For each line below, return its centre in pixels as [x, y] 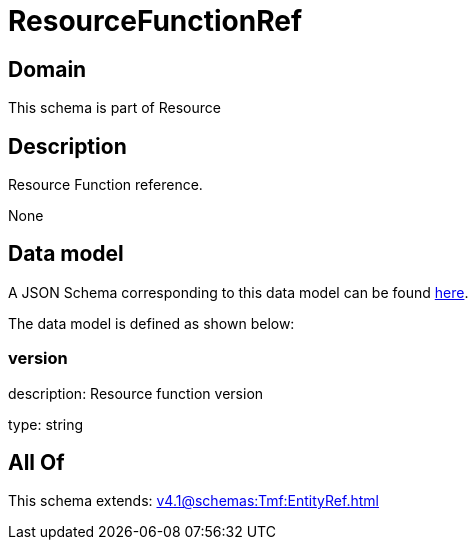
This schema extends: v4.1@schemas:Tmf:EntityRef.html [193, 501]
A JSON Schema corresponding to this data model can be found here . [238, 292]
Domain [47, 69]
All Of [36, 463]
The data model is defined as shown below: [151, 323]
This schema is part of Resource [114, 108]
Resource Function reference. [105, 185]
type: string [46, 424]
